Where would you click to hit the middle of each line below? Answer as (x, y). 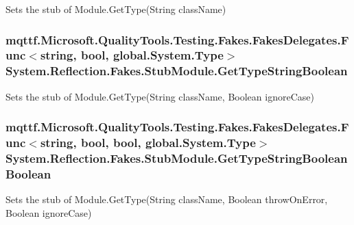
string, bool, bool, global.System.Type (148, 143)
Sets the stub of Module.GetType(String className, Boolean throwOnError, (167, 199)
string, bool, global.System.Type (132, 55)
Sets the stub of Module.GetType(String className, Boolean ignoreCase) (160, 96)
